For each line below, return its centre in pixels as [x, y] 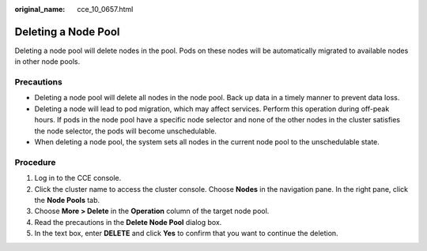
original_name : [40, 9]
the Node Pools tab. [67, 200]
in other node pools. [47, 62]
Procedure [35, 162]
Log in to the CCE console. [78, 178]
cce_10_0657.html [105, 9]
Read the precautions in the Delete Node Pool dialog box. [128, 222]
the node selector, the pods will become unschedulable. [126, 131]
